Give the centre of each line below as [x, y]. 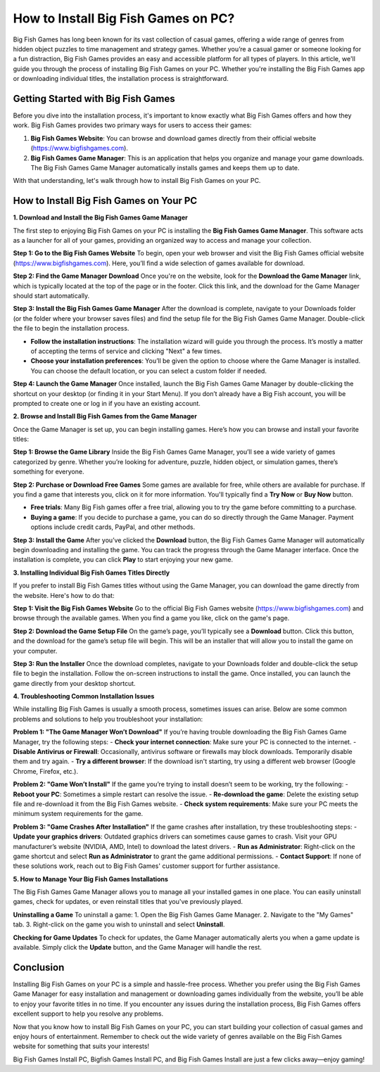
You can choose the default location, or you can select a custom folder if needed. [149, 371]
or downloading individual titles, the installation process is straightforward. [121, 79]
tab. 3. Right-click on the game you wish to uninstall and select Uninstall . [119, 924]
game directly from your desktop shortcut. [75, 683]
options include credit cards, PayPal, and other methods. [113, 527]
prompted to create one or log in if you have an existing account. [107, 403]
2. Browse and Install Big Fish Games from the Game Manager [105, 416]
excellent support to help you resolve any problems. [88, 1014]
